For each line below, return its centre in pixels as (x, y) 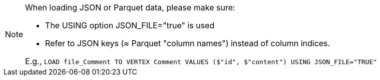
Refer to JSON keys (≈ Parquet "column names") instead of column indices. (188, 43)
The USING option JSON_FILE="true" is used (130, 25)
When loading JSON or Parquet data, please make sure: (130, 7)
